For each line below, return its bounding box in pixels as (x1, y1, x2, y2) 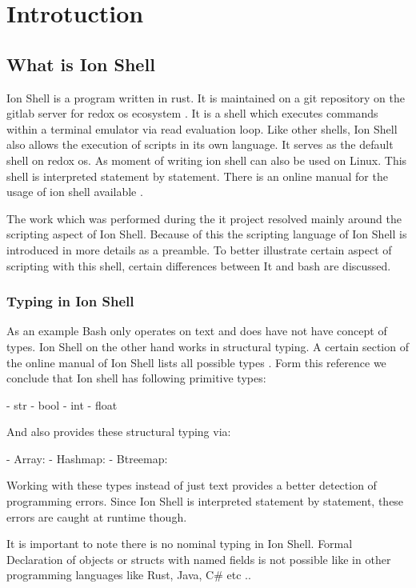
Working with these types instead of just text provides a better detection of (6, 477, 377, 494)
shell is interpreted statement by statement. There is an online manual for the (6, 167, 388, 184)
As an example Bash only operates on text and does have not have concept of (6, 322, 387, 339)
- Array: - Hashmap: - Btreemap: (6, 450, 168, 466)
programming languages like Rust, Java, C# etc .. (6, 566, 251, 583)
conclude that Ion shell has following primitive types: (6, 370, 266, 386)
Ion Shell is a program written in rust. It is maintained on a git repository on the (6, 89, 405, 106)
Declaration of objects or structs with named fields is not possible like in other (6, 550, 391, 567)
